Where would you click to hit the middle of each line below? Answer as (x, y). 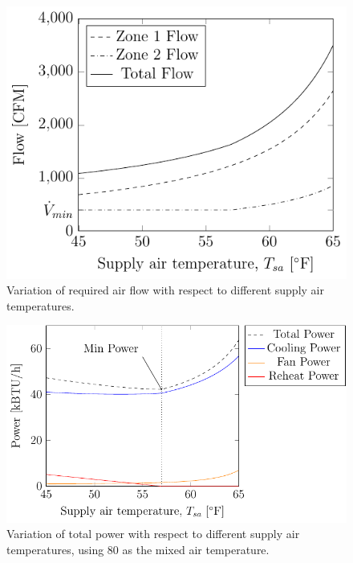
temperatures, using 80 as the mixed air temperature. (138, 550)
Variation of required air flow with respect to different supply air (165, 290)
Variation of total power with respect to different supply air (153, 534)
